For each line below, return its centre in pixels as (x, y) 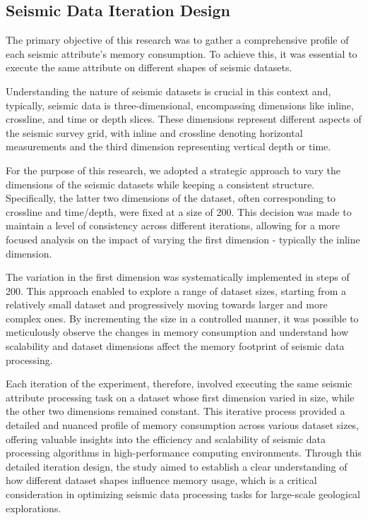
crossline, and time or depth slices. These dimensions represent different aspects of (184, 119)
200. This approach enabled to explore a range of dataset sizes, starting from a (176, 290)
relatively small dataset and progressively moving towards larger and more (167, 304)
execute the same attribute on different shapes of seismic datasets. (149, 67)
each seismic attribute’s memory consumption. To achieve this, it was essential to (182, 53)
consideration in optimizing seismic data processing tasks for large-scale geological (183, 494)
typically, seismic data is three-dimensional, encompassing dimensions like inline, (180, 105)
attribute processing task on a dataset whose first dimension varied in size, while (180, 397)
